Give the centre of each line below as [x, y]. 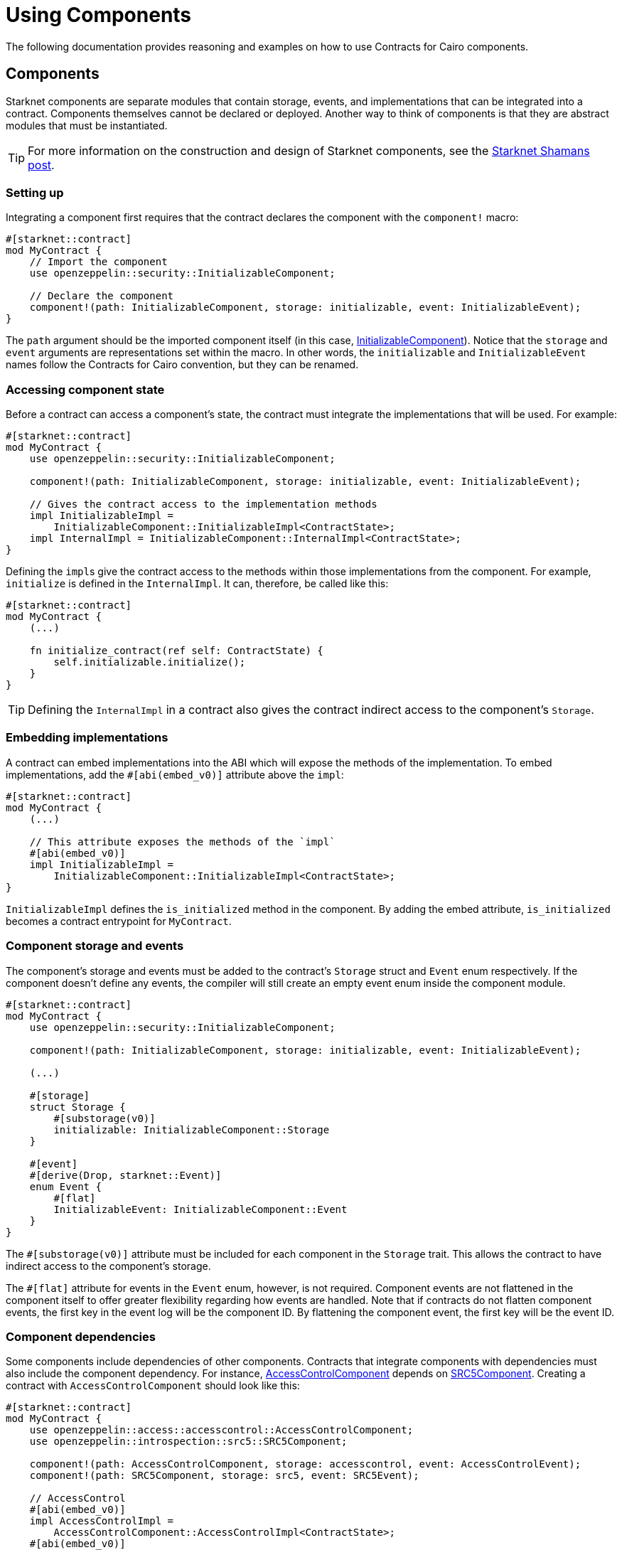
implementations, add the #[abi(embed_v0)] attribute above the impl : [175, 774]
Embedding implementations [87, 738]
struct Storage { [77, 1107]
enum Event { [65, 1186]
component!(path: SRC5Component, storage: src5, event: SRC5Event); [224, 1476]
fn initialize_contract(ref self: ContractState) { [176, 651]
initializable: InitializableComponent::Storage [192, 1129]
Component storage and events [95, 946]
